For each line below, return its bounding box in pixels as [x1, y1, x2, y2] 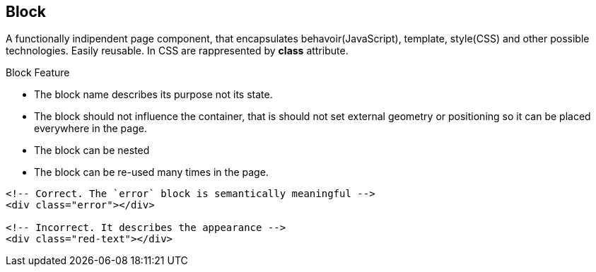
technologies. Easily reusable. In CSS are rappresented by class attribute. [6, 45, 349, 57]
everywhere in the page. [34, 122, 147, 135]
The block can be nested [34, 144, 150, 157]
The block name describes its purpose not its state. [34, 88, 273, 101]
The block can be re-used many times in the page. [34, 166, 269, 179]
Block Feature [6, 66, 70, 79]
